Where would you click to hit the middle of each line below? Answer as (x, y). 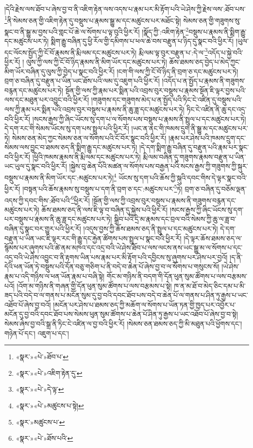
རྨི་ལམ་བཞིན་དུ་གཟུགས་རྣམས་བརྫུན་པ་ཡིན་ (194, 156)
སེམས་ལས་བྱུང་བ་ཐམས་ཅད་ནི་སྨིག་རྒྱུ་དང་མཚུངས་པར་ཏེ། (71, 147)
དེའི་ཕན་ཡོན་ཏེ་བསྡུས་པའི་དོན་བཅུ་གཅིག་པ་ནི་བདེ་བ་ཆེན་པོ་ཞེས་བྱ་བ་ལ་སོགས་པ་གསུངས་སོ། (112, 266)
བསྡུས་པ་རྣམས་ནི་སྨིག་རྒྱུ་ (218, 31)
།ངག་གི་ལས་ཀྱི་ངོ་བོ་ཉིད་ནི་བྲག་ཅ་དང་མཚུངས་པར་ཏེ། (177, 71)
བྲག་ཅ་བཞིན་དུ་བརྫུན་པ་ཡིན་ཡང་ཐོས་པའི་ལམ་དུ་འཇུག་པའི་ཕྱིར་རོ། (82, 81)
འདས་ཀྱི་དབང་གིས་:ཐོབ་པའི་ (38, 200)
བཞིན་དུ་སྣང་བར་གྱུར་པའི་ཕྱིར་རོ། (43, 228)
